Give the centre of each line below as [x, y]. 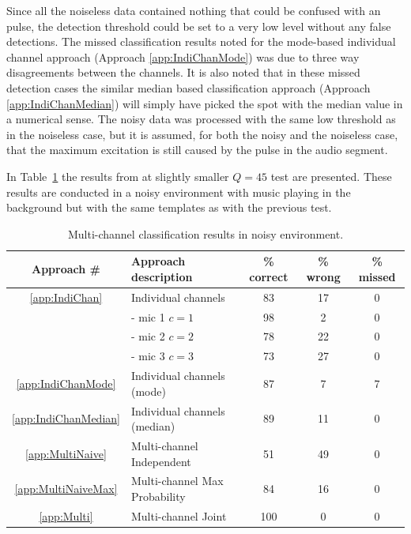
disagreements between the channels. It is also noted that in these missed [183, 72]
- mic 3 [148, 356]
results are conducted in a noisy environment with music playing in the [179, 192]
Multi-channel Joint [179, 515]
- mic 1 [148, 316]
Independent [161, 461]
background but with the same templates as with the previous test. [169, 207]
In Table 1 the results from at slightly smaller [118, 176]
